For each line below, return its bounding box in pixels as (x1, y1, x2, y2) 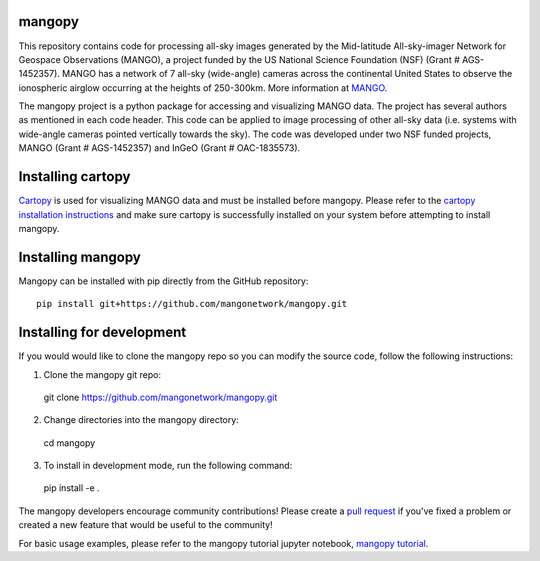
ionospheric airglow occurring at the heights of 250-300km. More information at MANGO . (18, 81, 388, 94)
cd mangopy (43, 436, 96, 449)
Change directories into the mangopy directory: (43, 414, 239, 426)
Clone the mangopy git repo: (43, 368, 162, 380)
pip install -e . (43, 482, 100, 494)
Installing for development (18, 324, 187, 341)
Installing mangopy (18, 248, 142, 265)
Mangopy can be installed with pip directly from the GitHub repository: (18, 275, 309, 287)
